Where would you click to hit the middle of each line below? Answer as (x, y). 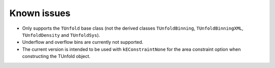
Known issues (40, 13)
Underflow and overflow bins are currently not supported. (83, 42)
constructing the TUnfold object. (56, 56)
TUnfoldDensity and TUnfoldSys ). (61, 35)
